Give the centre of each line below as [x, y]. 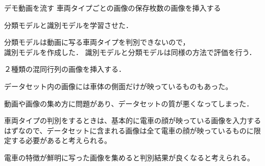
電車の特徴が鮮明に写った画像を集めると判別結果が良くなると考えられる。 [129, 157]
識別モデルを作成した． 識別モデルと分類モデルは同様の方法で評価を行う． [130, 52]
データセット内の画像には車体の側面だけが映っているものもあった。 [118, 86]
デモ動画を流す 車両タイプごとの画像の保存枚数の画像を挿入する [113, 8]
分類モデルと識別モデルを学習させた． [68, 25]
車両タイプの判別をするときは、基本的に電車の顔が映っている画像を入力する [133, 120]
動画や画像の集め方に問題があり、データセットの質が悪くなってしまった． [129, 103]
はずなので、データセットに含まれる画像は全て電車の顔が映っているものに [129, 130]
